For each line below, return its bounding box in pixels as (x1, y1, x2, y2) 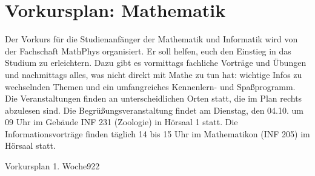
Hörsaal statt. (5, 139, 56, 152)
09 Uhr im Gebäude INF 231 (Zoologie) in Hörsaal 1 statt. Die (5, 116, 238, 128)
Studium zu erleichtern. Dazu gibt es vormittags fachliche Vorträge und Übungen (5, 56, 307, 69)
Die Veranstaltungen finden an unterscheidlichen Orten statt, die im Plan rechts (5, 92, 302, 105)
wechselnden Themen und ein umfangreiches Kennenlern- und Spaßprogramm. (5, 80, 296, 93)
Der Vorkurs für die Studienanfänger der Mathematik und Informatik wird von (5, 33, 298, 45)
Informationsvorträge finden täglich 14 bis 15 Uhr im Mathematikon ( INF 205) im (5, 127, 310, 140)
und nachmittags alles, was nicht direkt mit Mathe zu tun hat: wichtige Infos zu (5, 68, 302, 80)
